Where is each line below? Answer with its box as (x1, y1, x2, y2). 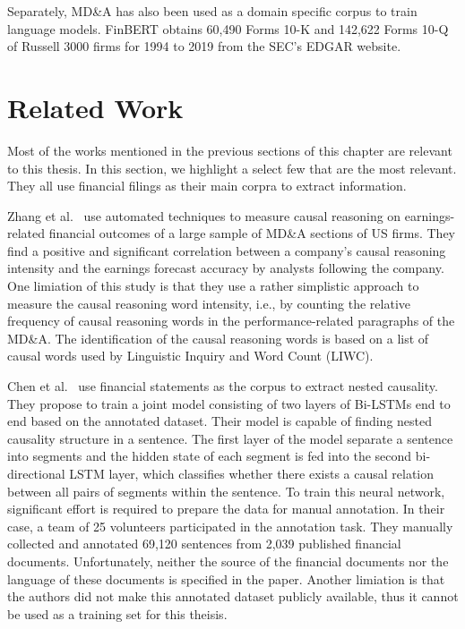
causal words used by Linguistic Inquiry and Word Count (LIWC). (7, 346, 374, 365)
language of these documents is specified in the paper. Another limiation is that (7, 569, 445, 588)
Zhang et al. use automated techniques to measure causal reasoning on (7, 206, 401, 225)
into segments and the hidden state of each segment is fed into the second (7, 446, 412, 465)
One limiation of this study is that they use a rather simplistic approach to (7, 276, 419, 295)
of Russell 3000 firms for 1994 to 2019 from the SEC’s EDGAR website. (7, 37, 401, 55)
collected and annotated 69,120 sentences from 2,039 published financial (7, 534, 401, 553)
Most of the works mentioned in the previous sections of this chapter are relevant (7, 140, 452, 159)
